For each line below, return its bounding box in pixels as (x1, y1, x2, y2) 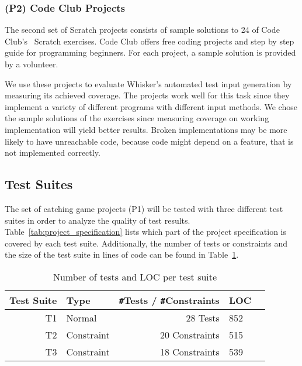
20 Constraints (159, 327, 220, 341)
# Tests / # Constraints (119, 293, 220, 307)
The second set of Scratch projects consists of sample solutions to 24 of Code (5, 23, 280, 36)
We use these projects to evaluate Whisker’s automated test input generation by (5, 77, 292, 90)
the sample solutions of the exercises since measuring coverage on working (5, 112, 269, 124)
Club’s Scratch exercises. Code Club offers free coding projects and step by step (5, 35, 294, 47)
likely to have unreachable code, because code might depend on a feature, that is (5, 135, 294, 147)
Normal (66, 310, 97, 324)
